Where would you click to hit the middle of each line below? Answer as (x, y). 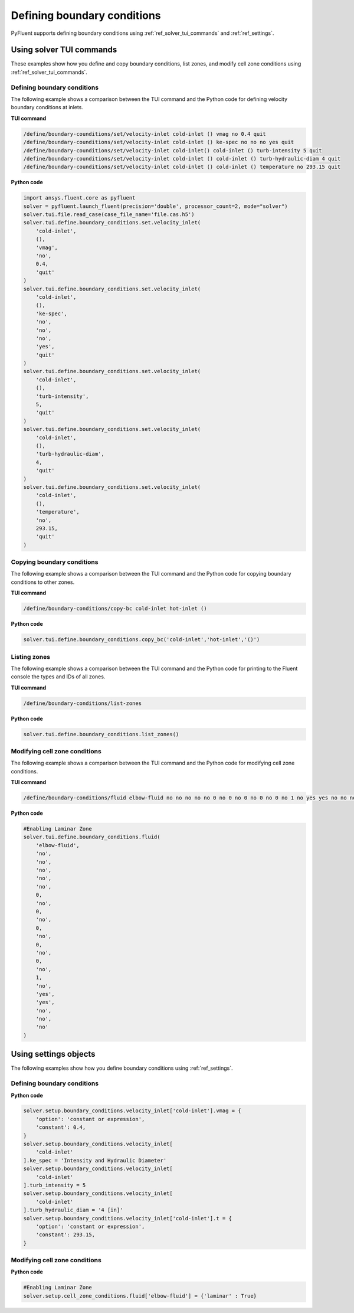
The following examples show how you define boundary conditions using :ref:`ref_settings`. (122, 1068)
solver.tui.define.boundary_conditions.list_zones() (101, 734)
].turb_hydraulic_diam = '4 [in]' (73, 1210)
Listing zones (30, 656)
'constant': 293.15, (65, 1235)
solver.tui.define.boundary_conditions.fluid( (92, 837)
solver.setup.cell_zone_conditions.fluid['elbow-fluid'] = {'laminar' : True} (140, 1296)
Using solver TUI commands (64, 50)
